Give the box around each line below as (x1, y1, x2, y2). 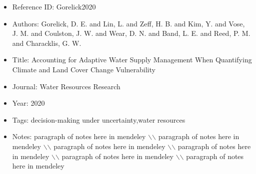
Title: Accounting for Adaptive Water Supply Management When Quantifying (12, 54, 252, 65)
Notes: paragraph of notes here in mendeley (12, 131, 146, 142)
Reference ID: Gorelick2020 (12, 1, 96, 11)
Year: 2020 (12, 98, 45, 108)
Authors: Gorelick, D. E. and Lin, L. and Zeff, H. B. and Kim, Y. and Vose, (12, 18, 245, 28)
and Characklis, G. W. (12, 37, 81, 48)
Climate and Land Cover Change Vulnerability (12, 64, 155, 74)
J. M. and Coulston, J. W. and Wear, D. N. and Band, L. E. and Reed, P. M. (12, 28, 250, 38)
